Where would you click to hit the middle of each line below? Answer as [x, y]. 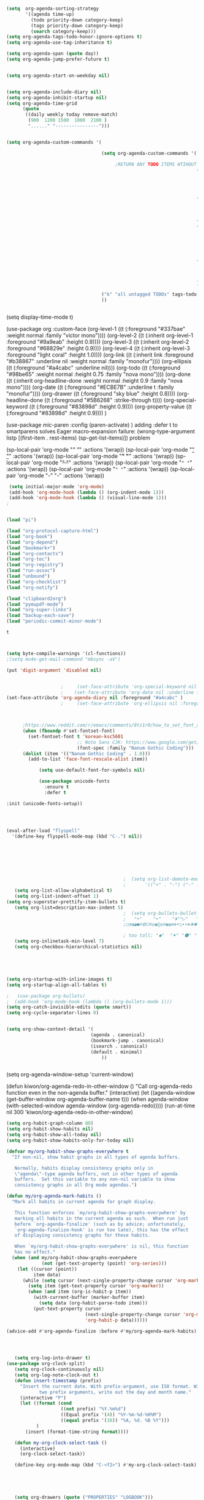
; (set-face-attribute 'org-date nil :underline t [130, 692]
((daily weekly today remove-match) [72, 115]
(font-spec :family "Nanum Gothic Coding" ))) [135, 748]
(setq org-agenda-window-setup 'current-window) [70, 1075]
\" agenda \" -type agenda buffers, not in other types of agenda [96, 1174]
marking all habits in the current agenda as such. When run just [101, 1218]
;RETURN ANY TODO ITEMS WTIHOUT [156, 164]
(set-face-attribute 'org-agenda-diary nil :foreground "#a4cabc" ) [95, 698]
